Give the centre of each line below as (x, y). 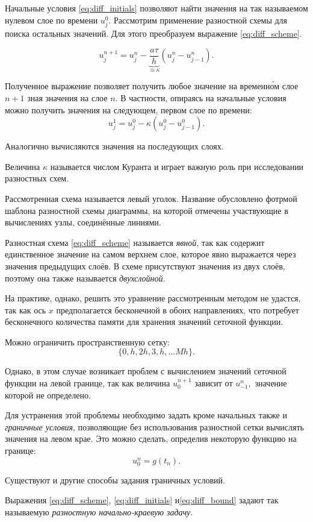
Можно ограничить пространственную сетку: (87, 341)
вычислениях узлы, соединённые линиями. (83, 222)
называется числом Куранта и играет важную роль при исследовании (177, 166)
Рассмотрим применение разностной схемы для (201, 20)
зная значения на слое (67, 97)
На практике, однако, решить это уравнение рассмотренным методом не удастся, (153, 298)
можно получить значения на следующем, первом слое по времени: (129, 109)
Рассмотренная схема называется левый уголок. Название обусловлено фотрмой (151, 198)
